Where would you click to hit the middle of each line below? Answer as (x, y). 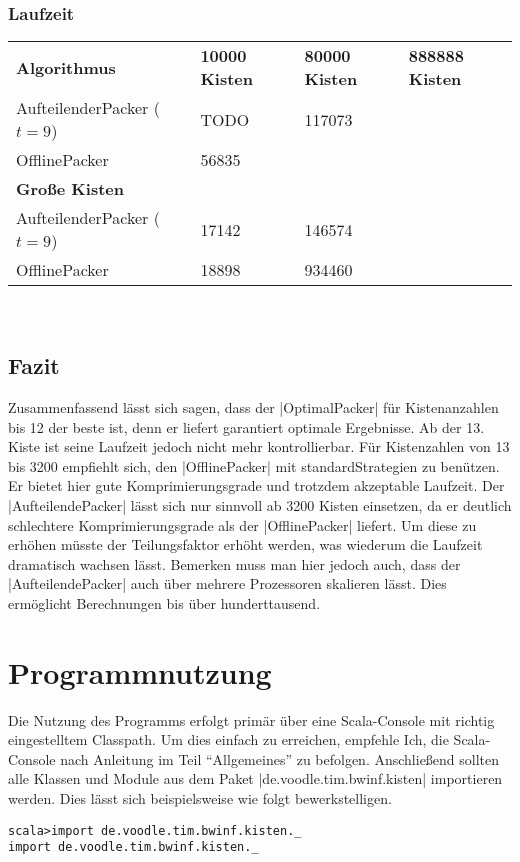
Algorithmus (66, 67)
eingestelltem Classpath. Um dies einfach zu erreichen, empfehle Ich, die (228, 739)
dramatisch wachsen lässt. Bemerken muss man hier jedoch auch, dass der (234, 563)
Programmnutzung (140, 671)
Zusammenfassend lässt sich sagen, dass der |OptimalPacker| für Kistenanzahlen (253, 407)
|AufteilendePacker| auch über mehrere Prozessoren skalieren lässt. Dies (227, 583)
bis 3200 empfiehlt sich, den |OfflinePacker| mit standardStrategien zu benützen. (254, 465)
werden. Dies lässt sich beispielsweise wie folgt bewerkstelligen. (200, 798)
